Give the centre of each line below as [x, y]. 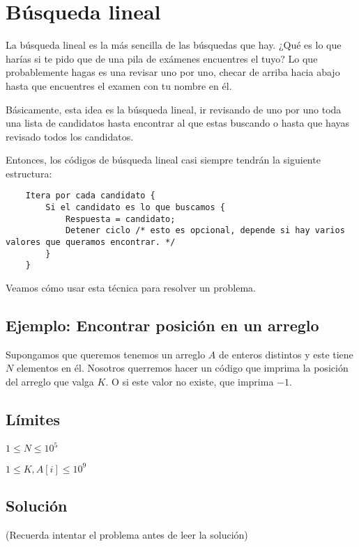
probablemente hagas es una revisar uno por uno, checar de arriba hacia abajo [173, 72]
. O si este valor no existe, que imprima [190, 382]
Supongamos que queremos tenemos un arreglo [106, 354]
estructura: [29, 173]
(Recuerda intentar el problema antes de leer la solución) [127, 535]
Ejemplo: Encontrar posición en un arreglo [162, 325]
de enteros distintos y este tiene [286, 354]
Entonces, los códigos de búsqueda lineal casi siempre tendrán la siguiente [163, 160]
